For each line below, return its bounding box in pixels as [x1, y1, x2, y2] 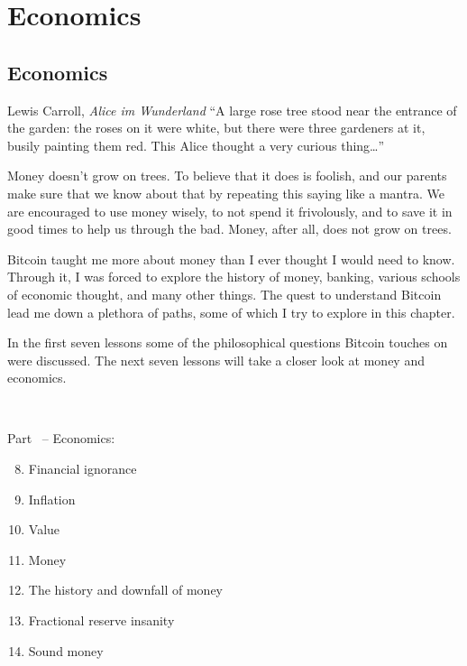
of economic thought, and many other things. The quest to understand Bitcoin [7, 284, 442, 303]
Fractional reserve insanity [28, 611, 175, 630]
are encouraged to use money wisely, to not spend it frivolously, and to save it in [7, 201, 453, 220]
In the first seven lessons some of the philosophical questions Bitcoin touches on [7, 333, 448, 352]
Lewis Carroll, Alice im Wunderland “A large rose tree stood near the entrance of [7, 100, 457, 119]
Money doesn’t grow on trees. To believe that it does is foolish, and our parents [7, 166, 447, 185]
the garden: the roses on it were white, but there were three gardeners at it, [7, 118, 426, 137]
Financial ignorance [28, 459, 137, 478]
